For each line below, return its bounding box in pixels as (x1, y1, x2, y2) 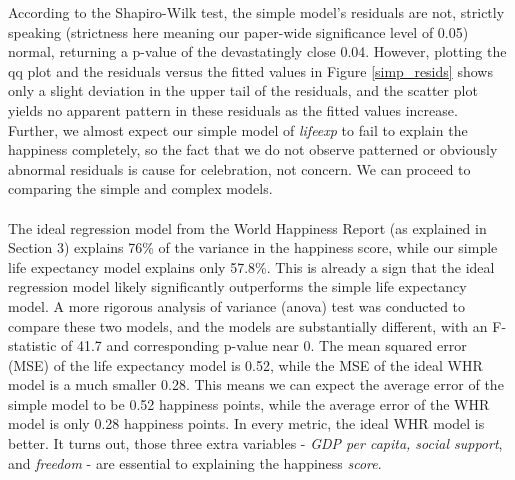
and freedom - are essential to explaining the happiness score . (8, 452, 382, 473)
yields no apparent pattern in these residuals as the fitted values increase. (8, 99, 458, 120)
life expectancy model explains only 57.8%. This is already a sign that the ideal (8, 256, 495, 277)
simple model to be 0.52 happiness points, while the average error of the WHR (8, 393, 490, 414)
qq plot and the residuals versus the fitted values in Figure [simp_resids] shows (8, 60, 493, 81)
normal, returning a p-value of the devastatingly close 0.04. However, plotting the (8, 41, 507, 62)
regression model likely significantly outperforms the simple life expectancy (8, 276, 467, 297)
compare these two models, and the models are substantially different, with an (8, 315, 488, 336)
